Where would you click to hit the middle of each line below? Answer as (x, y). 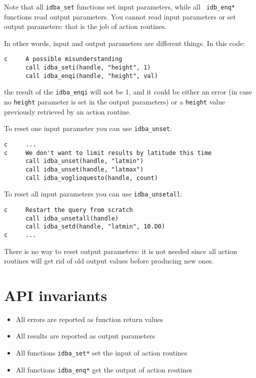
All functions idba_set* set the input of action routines (101, 353)
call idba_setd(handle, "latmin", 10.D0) (95, 227)
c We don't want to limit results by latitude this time (108, 153)
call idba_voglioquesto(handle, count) (91, 178)
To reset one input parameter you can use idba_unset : (88, 128)
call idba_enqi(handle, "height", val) (91, 76)
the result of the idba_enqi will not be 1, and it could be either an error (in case (128, 92)
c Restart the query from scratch (68, 210)
